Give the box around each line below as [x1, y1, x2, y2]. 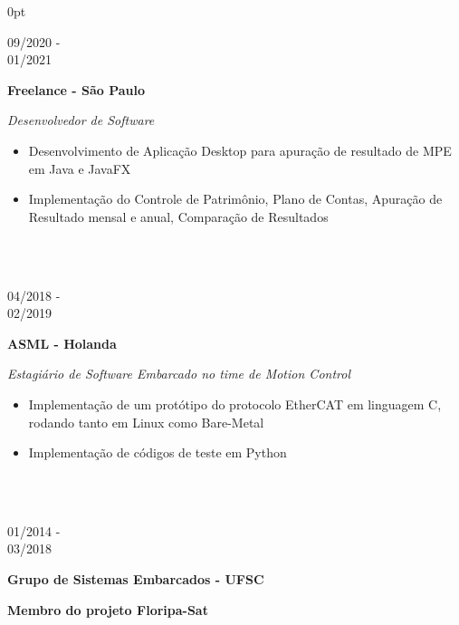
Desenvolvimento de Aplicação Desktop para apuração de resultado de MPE [28, 140, 452, 159]
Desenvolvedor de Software [7, 111, 155, 130]
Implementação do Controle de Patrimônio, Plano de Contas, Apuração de [28, 189, 443, 208]
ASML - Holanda [7, 333, 117, 352]
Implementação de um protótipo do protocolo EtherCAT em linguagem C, [28, 394, 442, 413]
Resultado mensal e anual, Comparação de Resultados [28, 207, 329, 226]
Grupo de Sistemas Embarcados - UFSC [7, 570, 264, 589]
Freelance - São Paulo [7, 80, 146, 99]
